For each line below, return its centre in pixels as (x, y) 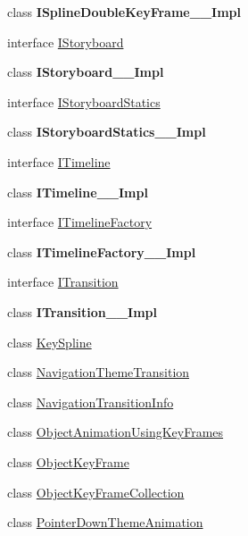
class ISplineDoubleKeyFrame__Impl (124, 12)
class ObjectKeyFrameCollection (96, 492)
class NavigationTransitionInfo (91, 402)
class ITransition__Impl (82, 311)
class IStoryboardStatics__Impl (107, 132)
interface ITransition (63, 282)
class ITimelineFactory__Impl (102, 251)
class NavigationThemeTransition (99, 372)
